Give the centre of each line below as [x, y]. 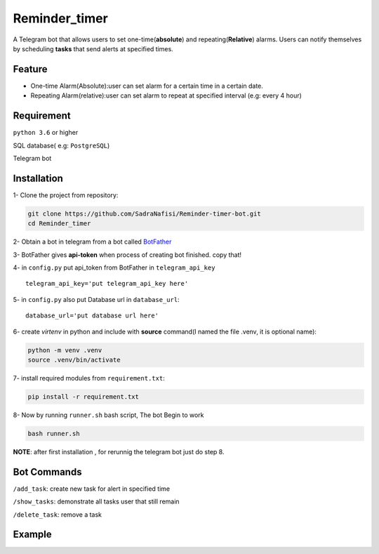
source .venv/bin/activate [74, 360]
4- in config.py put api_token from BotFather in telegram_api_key [114, 268]
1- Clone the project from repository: [66, 195]
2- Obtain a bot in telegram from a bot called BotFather [92, 242]
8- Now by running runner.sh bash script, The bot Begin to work [108, 415]
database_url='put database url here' [92, 316]
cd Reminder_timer [59, 224]
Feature [30, 69]
